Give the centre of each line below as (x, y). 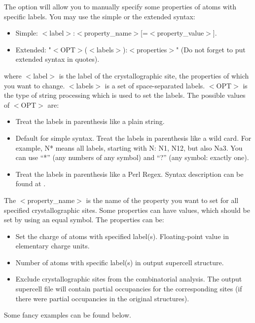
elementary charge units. (53, 246)
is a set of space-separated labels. (155, 85)
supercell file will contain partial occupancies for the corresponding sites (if (129, 289)
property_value (181, 33)
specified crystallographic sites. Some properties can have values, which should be (127, 210)
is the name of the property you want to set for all (162, 200)
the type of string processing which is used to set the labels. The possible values (125, 95)
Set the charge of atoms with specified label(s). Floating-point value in (122, 236)
